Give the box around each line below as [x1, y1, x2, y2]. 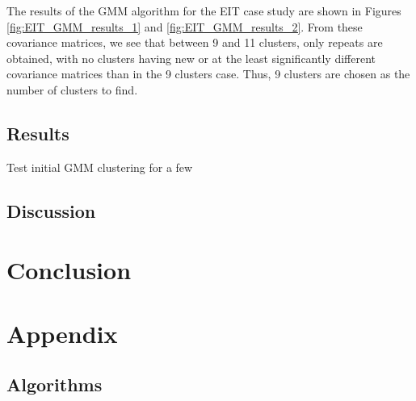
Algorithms [6, 372, 103, 397]
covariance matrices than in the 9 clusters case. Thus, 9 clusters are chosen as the [6, 65, 410, 82]
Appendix [6, 316, 118, 349]
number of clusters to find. [6, 81, 138, 98]
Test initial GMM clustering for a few [6, 158, 193, 175]
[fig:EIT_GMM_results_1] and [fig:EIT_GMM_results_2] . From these [6, 18, 363, 35]
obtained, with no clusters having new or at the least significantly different [6, 49, 376, 66]
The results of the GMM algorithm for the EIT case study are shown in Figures [6, 2, 401, 19]
